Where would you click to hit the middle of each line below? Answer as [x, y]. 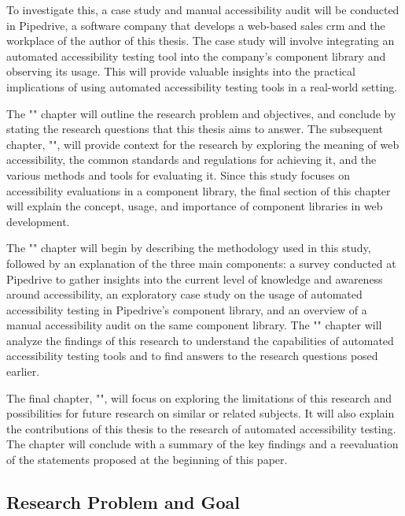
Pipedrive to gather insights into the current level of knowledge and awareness [195, 278]
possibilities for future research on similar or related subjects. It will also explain [201, 413]
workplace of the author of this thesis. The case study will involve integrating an [201, 41]
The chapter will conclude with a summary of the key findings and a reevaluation [202, 444]
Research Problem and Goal [123, 502]
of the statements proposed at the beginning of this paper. [147, 460]
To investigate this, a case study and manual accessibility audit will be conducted [203, 9]
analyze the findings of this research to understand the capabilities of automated [200, 340]
